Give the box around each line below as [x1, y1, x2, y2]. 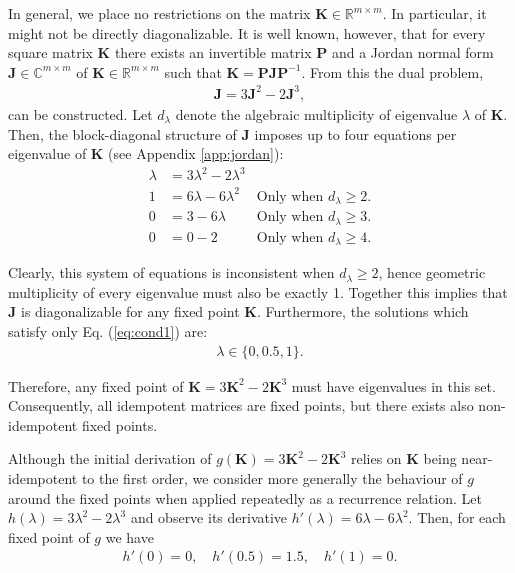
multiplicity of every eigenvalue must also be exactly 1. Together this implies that [8, 281, 508, 302]
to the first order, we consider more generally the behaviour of [81, 467, 463, 488]
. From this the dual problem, [301, 61, 484, 82]
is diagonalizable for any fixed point [20, 301, 240, 322]
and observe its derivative [130, 507, 288, 528]
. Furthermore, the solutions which [256, 301, 469, 322]
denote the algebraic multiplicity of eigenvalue [175, 103, 458, 124]
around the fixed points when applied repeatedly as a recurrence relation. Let [8, 487, 482, 508]
